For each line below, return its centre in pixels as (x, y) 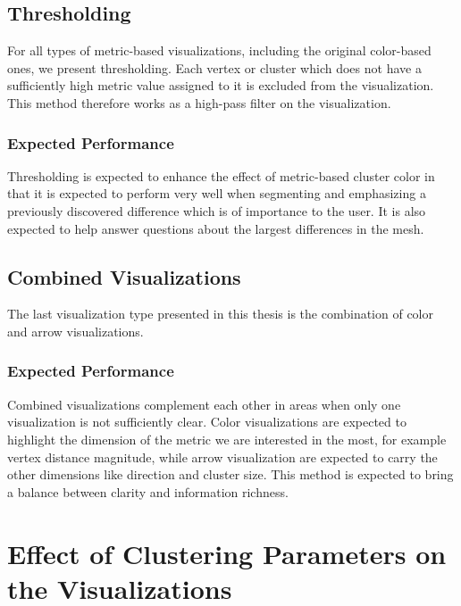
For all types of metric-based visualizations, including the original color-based (219, 50)
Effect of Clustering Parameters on (227, 553)
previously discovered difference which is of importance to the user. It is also (217, 210)
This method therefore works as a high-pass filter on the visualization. (199, 102)
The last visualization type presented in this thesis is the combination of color (220, 314)
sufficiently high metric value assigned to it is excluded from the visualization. (221, 85)
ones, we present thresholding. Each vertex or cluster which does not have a (214, 67)
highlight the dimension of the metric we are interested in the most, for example (227, 439)
